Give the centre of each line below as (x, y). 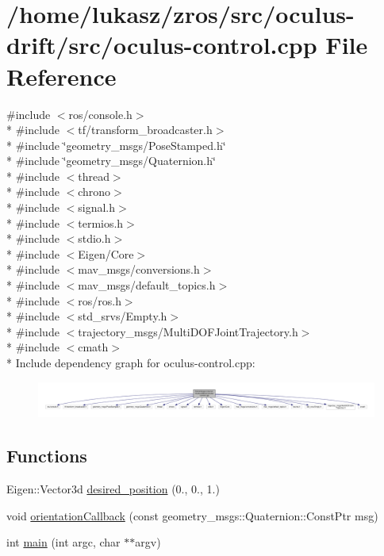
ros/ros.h (100, 300)
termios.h (101, 222)
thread (94, 176)
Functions (47, 456)
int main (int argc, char (63, 542)
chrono (94, 192)
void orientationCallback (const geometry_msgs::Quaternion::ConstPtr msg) (192, 515)
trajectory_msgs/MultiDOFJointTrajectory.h (188, 331)
